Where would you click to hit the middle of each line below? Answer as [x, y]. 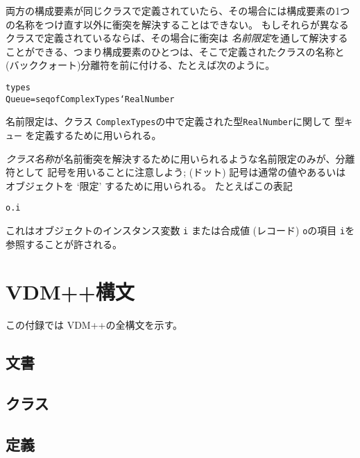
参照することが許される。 [64, 244]
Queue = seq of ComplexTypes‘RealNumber [90, 99]
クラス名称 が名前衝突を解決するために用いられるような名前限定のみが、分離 [180, 158]
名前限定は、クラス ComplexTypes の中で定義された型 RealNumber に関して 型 [175, 121]
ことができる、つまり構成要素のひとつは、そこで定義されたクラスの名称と [175, 51]
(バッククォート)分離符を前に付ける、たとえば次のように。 [140, 65]
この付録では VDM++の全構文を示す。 [94, 325]
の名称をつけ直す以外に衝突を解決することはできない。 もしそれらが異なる [177, 24]
